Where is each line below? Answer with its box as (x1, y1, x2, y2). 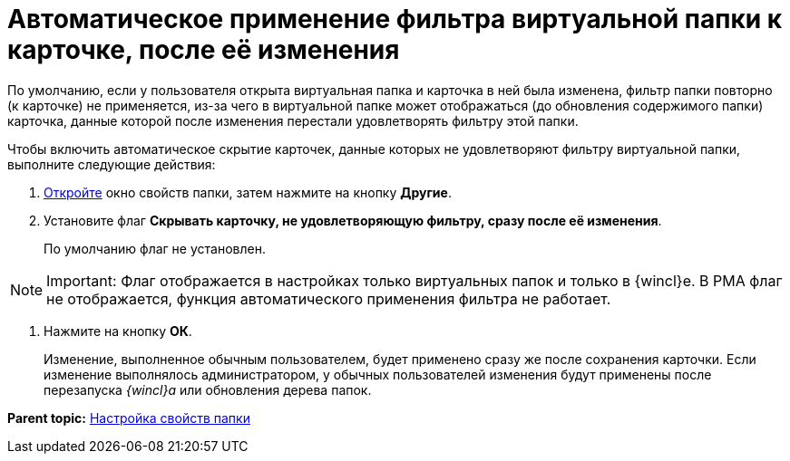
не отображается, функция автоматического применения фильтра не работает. (46, 289, 611, 308)
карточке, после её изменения (7, 34, 400, 65)
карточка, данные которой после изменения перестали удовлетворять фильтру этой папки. (7, 112, 579, 129)
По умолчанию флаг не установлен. (44, 240, 266, 256)
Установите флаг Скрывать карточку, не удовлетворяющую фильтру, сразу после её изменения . (44, 212, 662, 228)
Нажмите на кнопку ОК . (44, 322, 192, 339)
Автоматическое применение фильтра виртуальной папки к (7, 4, 783, 34)
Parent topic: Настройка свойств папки (7, 409, 250, 426)
